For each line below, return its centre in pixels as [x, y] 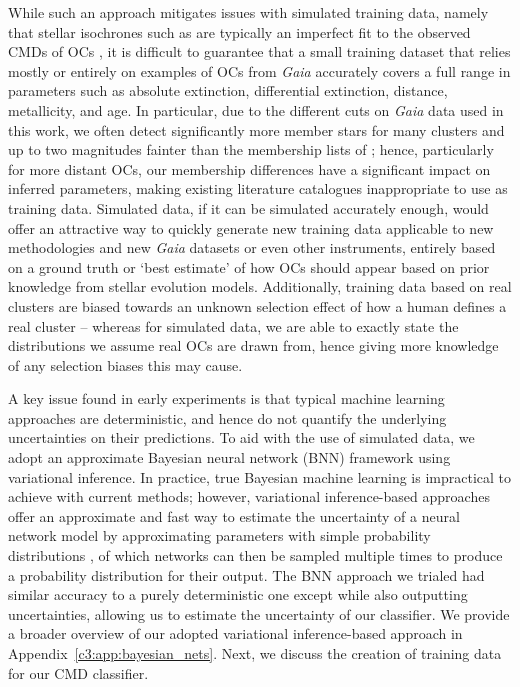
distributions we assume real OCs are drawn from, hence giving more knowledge [253, 345]
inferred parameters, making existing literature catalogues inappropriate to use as [258, 188]
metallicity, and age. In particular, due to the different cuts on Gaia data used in [256, 109]
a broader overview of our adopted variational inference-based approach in [235, 633]
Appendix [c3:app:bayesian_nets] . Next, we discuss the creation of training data [255, 653]
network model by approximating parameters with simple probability [219, 535]
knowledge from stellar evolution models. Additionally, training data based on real [260, 286]
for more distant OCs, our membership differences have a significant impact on [249, 168]
